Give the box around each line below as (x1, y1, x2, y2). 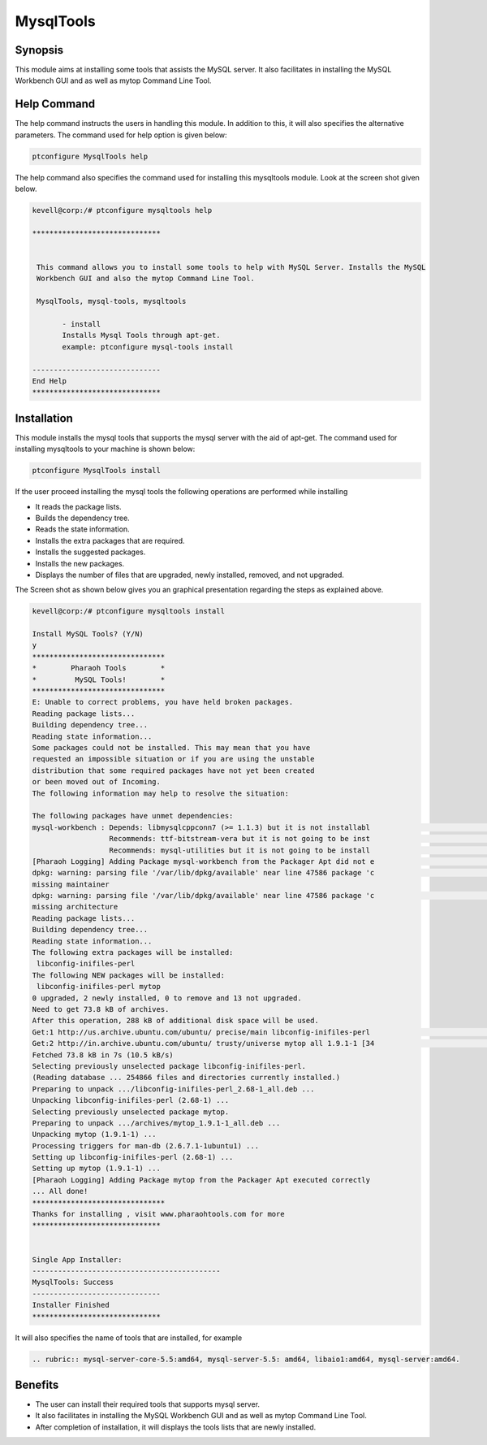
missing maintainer (32, 879, 110, 889)
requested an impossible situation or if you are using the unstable (32, 754, 315, 764)
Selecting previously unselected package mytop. (32, 1107, 230, 1117)
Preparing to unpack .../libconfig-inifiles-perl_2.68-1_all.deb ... (32, 1084, 315, 1093)
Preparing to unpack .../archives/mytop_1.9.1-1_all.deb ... (32, 1118, 281, 1127)
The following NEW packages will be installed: (32, 970, 225, 979)
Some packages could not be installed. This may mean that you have (32, 744, 311, 752)
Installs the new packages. (35, 558, 125, 568)
